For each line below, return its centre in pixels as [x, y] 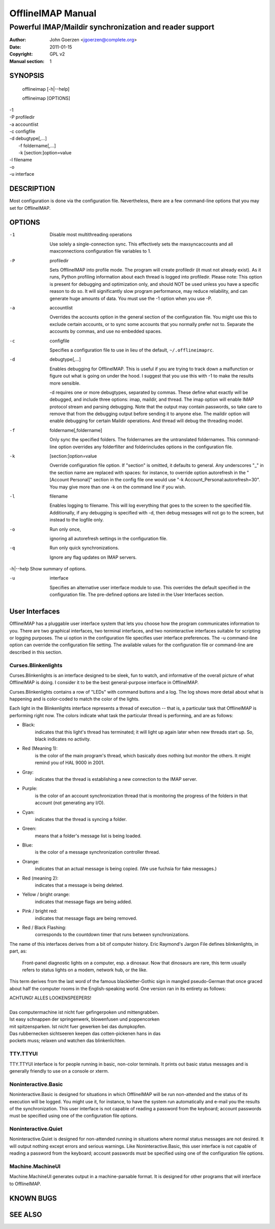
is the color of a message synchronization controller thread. [98, 852]
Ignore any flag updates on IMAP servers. [93, 557]
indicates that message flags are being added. [84, 902]
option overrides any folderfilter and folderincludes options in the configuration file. [146, 447]
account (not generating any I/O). [70, 803]
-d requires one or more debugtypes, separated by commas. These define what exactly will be [149, 392]
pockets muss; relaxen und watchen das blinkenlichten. [67, 1041]
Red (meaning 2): [40, 878]
